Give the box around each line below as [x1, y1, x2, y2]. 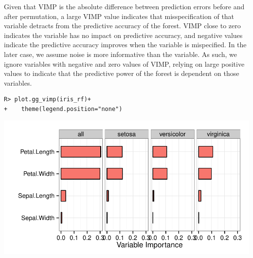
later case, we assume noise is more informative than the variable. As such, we [4, 49, 237, 59]
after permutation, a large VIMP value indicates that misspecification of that [4, 11, 235, 21]
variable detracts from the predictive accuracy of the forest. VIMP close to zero [4, 20, 241, 31]
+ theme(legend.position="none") [4, 105, 123, 112]
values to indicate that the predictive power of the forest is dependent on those [4, 68, 239, 78]
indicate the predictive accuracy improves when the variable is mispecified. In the [4, 39, 247, 50]
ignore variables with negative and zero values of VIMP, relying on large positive [4, 58, 245, 69]
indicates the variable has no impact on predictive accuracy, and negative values [4, 30, 243, 40]
